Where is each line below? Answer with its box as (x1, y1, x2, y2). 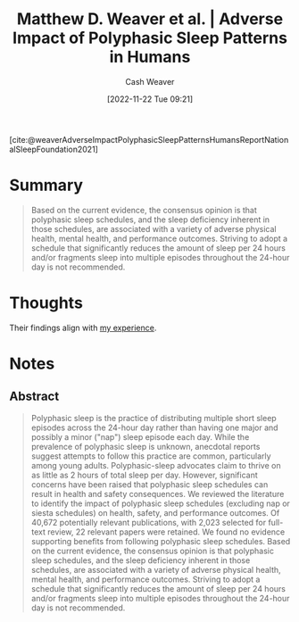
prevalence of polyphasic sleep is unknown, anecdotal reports (30, 441, 261, 452)
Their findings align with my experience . (9, 322, 157, 333)
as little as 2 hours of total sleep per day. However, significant (30, 469, 259, 480)
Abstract (9, 389, 60, 404)
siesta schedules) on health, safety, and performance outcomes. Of (30, 507, 280, 518)
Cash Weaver (125, 76, 175, 87)
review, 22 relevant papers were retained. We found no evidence (47, 527, 286, 537)
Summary (9, 175, 83, 195)
